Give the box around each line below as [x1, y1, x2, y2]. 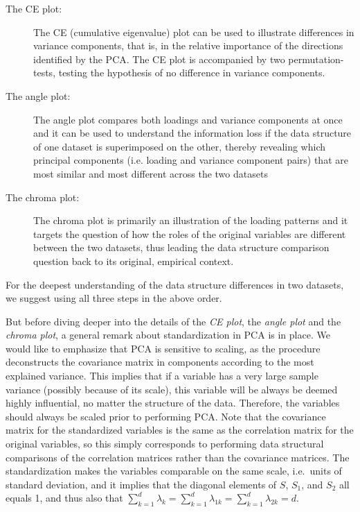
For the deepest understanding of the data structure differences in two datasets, [6, 277, 344, 291]
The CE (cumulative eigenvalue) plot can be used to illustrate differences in [33, 24, 354, 39]
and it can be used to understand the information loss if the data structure [33, 126, 352, 140]
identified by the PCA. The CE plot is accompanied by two [33, 51, 285, 66]
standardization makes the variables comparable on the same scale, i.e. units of [6, 463, 342, 478]
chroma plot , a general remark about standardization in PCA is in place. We [6, 327, 330, 342]
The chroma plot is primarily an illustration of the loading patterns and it [33, 213, 348, 228]
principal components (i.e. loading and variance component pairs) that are [33, 153, 348, 167]
